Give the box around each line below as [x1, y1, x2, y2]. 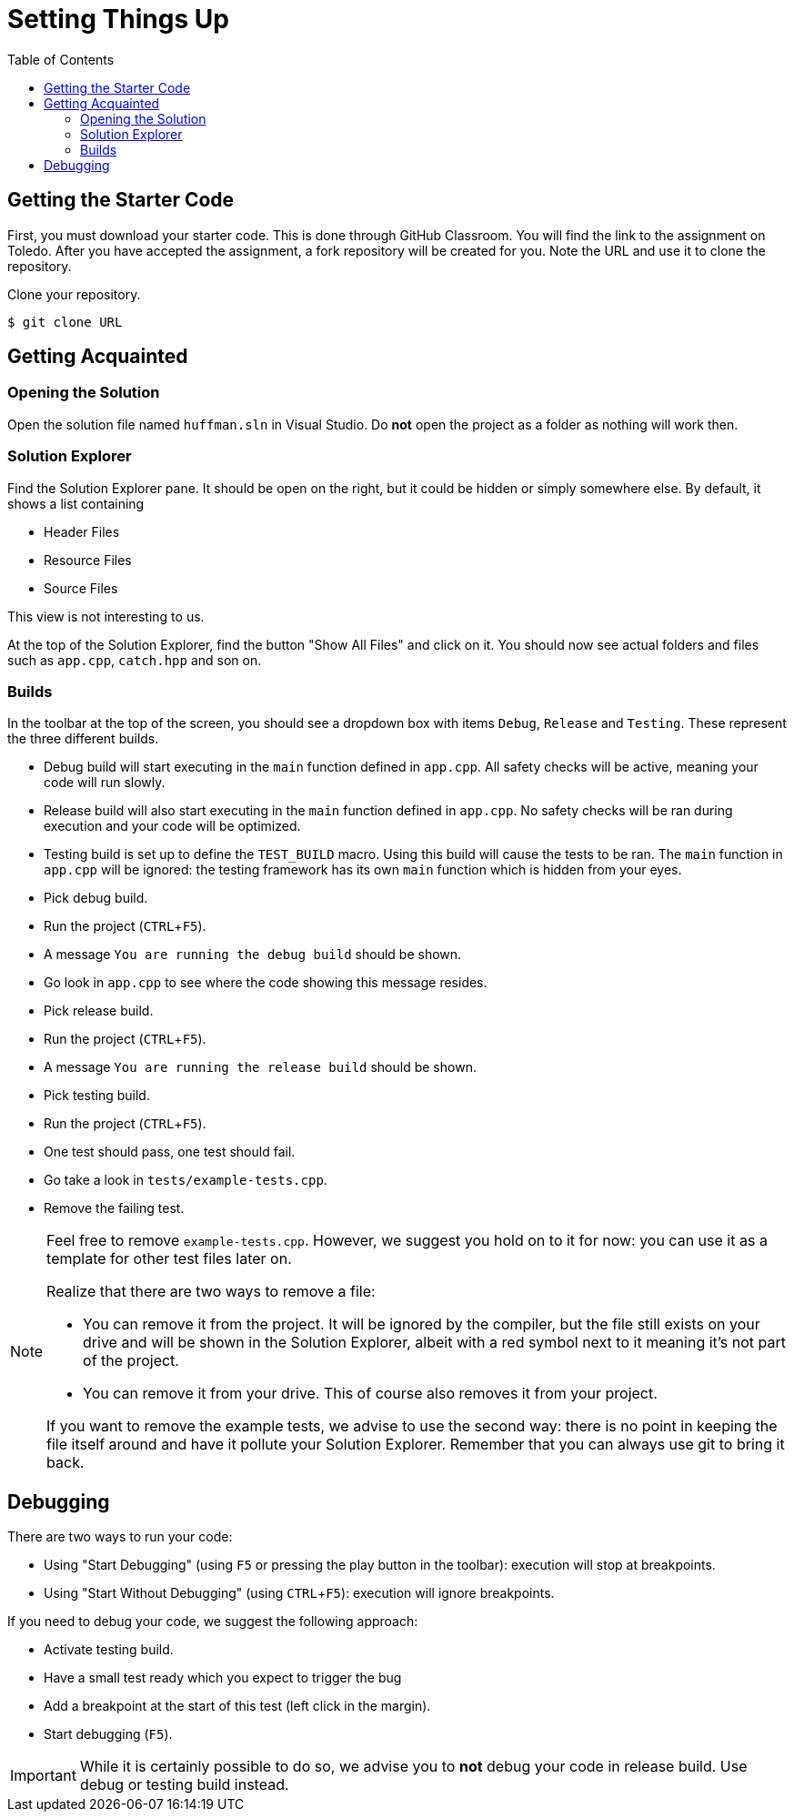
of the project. [83, 1351, 179, 1370]
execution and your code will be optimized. [44, 818, 301, 834]
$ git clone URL [7, 314, 123, 329]
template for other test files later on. [46, 1249, 292, 1268]
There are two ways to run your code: [7, 1529, 233, 1545]
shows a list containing [7, 495, 145, 511]
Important [10, 1766, 76, 1785]
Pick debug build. [44, 890, 148, 906]
